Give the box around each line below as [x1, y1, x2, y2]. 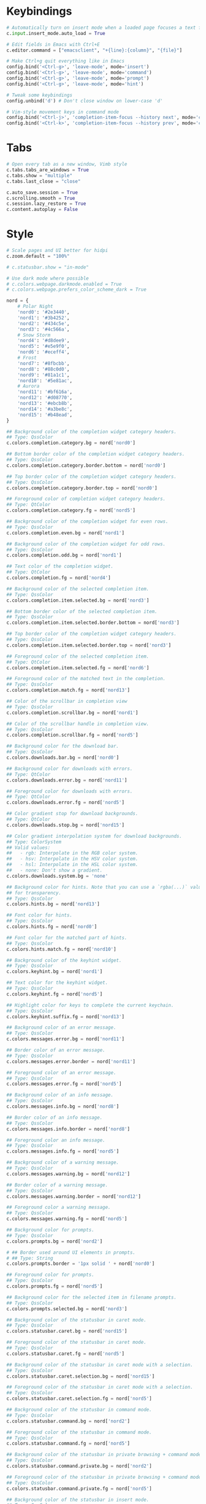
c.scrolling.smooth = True [6, 195, 75, 201]
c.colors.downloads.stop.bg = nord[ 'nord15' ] [6, 822, 124, 828]
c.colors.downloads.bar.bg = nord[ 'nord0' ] [6, 754, 120, 761]
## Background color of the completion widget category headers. [6, 428, 177, 435]
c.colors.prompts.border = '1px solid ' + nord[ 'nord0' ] [6, 1260, 155, 1267]
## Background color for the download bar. [6, 743, 120, 750]
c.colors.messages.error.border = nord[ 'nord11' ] [6, 1058, 136, 1065]
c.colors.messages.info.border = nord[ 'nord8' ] [6, 1126, 131, 1132]
